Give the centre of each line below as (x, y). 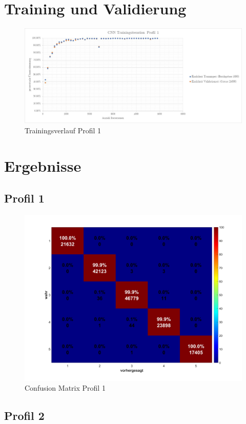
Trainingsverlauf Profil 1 (63, 130)
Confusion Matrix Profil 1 (65, 388)
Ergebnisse (43, 165)
